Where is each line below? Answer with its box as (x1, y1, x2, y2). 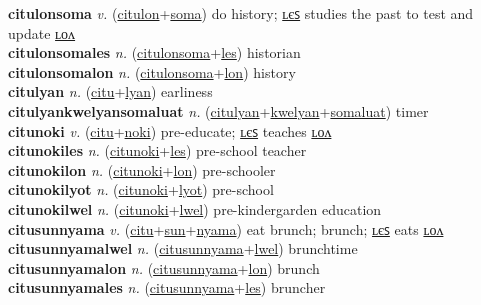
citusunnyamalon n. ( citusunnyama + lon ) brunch (8, 257, 320, 278)
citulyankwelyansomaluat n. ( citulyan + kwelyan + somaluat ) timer (8, 100, 429, 121)
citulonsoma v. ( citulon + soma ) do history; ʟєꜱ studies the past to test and (8, 3, 474, 23)
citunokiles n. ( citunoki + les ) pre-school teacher (8, 140, 307, 161)
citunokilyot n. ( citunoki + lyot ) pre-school (8, 179, 274, 200)
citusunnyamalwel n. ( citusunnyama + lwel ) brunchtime (8, 238, 358, 259)
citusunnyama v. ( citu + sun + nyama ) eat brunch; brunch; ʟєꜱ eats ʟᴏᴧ (8, 218, 444, 239)
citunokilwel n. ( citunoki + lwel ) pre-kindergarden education (8, 198, 382, 219)
